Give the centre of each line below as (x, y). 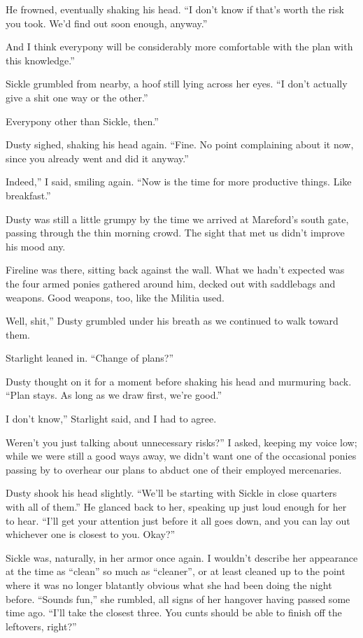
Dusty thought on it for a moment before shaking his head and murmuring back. (179, 381)
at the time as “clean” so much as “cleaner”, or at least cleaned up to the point (176, 571)
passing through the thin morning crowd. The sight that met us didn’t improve (175, 233)
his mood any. (36, 246)
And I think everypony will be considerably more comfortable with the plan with (179, 47)
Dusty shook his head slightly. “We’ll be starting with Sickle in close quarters (171, 493)
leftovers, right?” (41, 626)
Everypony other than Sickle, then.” (82, 121)
